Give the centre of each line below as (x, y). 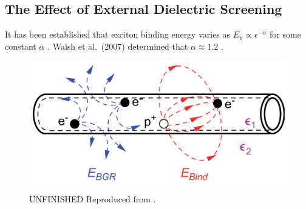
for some (285, 34)
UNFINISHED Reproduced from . (93, 199)
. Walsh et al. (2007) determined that (118, 46)
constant (21, 46)
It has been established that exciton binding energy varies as (118, 34)
